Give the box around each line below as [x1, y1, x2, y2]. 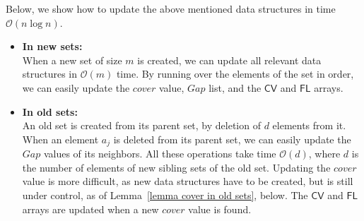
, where [308, 146, 341, 161]
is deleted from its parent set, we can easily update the [113, 131, 351, 146]
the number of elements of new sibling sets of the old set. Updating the [22, 160, 331, 174]
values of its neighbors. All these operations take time [43, 146, 276, 161]
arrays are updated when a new [22, 201, 159, 216]
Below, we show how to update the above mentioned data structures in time [6, 1, 336, 16]
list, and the [209, 80, 262, 95]
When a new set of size [22, 52, 122, 67]
